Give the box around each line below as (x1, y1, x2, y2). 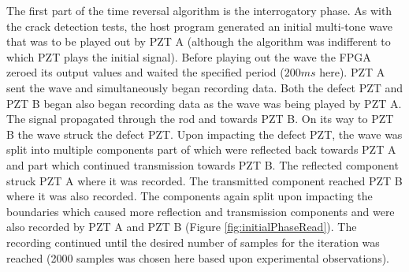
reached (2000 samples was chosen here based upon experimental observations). (6, 249, 389, 266)
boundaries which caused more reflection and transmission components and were (6, 203, 395, 219)
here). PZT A (319, 64, 385, 80)
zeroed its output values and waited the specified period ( (6, 64, 284, 80)
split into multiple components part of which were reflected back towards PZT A (6, 141, 396, 158)
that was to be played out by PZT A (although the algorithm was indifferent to (6, 33, 391, 50)
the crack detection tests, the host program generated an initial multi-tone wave (6, 17, 392, 34)
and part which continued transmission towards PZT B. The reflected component (6, 156, 399, 173)
